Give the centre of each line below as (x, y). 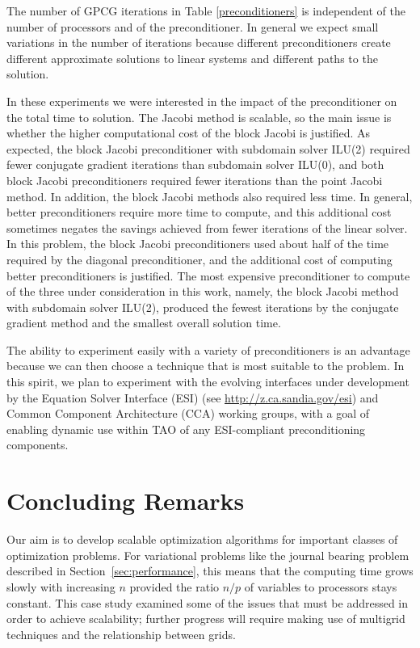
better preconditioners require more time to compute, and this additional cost (199, 212)
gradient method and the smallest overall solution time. (144, 323)
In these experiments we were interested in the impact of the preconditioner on (202, 101)
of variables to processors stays (321, 586)
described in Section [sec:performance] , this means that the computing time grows (210, 571)
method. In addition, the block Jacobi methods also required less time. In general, (210, 196)
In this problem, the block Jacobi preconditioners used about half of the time (198, 244)
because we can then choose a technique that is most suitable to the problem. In (206, 366)
